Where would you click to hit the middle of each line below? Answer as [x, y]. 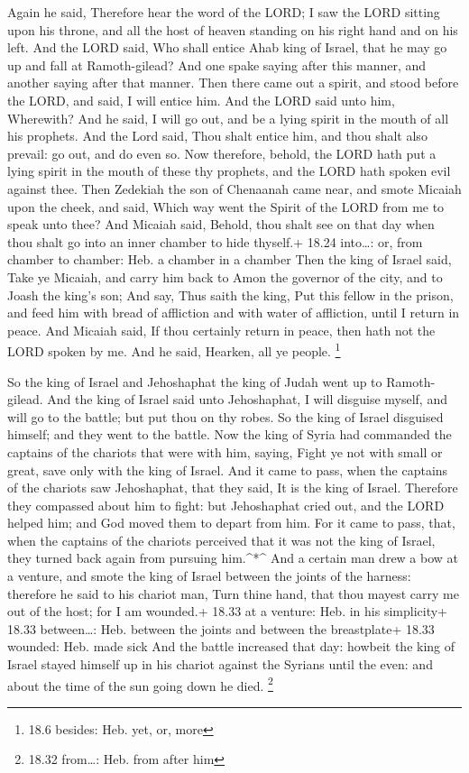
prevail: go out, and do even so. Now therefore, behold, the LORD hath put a [222, 153]
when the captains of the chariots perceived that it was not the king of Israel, [221, 540]
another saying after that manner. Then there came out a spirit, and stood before [233, 83]
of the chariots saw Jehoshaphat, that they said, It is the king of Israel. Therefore [233, 488]
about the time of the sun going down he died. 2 [140, 684]
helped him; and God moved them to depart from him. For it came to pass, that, [231, 523]
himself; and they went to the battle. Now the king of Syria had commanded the [230, 434]
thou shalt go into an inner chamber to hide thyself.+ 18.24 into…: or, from [215, 241]
